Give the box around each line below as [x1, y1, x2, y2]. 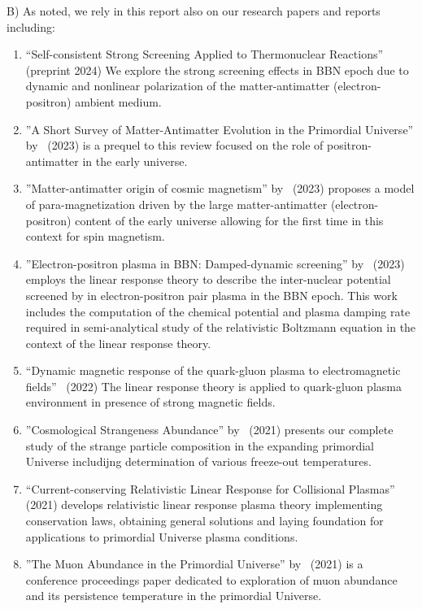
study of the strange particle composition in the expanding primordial [25, 437, 375, 454]
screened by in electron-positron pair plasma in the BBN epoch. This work [25, 286, 398, 303]
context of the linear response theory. [25, 334, 211, 351]
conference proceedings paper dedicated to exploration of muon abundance [25, 571, 398, 588]
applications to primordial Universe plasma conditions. [25, 528, 298, 545]
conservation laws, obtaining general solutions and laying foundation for [25, 512, 384, 529]
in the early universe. [82, 152, 188, 169]
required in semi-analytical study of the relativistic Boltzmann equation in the [25, 319, 416, 336]
